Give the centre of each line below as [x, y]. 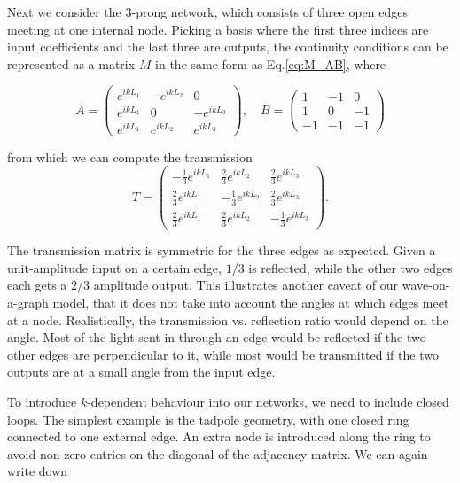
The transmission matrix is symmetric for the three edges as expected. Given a [222, 250]
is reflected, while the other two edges [351, 267]
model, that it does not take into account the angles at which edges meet [251, 303]
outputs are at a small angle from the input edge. [141, 372]
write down [38, 471]
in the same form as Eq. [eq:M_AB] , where [271, 63]
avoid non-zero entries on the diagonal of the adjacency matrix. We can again [218, 453]
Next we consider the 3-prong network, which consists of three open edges [207, 12]
